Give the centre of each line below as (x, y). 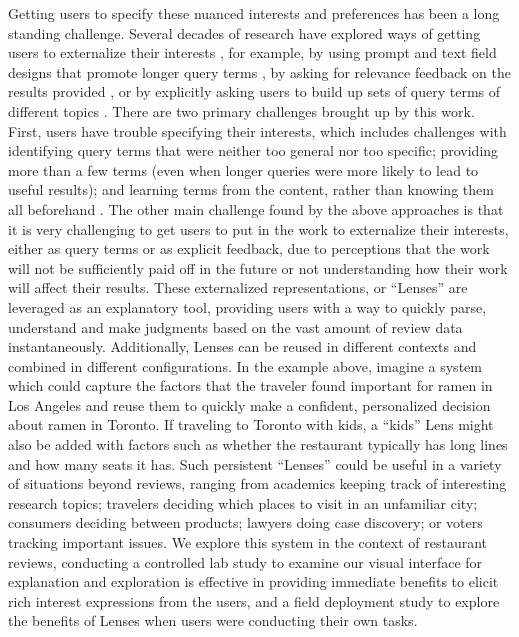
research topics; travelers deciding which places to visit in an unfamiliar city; (243, 502)
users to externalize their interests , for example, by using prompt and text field (252, 52)
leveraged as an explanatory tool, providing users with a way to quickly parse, (247, 306)
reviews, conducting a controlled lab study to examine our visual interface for (245, 561)
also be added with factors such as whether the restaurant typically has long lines (258, 444)
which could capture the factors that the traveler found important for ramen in (250, 385)
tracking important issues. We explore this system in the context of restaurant (248, 542)
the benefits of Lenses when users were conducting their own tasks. (213, 620)
